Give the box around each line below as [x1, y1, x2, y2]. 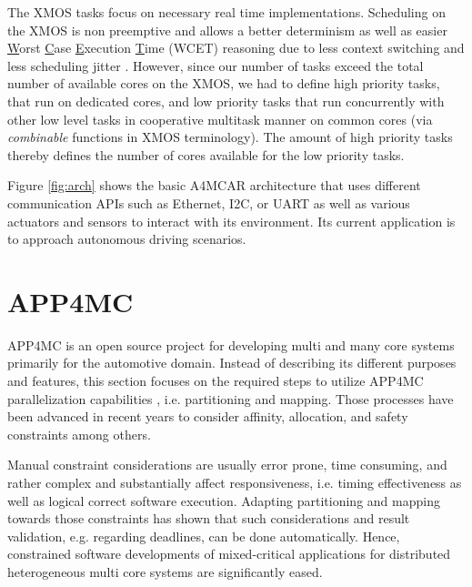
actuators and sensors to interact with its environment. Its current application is [7, 211, 456, 230]
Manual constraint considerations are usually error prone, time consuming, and [7, 455, 447, 474]
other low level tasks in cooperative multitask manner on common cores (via [7, 109, 433, 128]
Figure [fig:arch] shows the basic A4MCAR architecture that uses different [7, 176, 421, 195]
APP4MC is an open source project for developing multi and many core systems [7, 335, 455, 354]
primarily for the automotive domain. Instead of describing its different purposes [7, 353, 457, 372]
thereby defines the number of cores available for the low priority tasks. [7, 145, 405, 164]
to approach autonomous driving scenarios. [7, 229, 246, 248]
